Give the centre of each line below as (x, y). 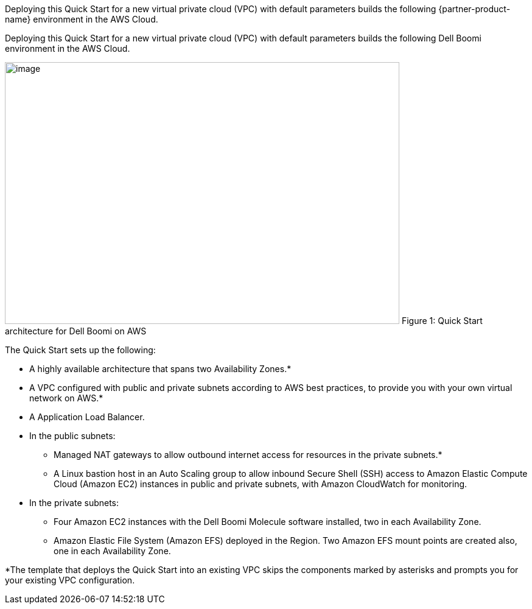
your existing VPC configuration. (70, 580)
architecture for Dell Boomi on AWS (76, 331)
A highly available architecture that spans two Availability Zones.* (160, 369)
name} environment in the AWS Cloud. (82, 19)
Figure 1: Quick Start (442, 321)
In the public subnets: (72, 436)
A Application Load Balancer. (87, 417)
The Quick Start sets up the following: (80, 350)
